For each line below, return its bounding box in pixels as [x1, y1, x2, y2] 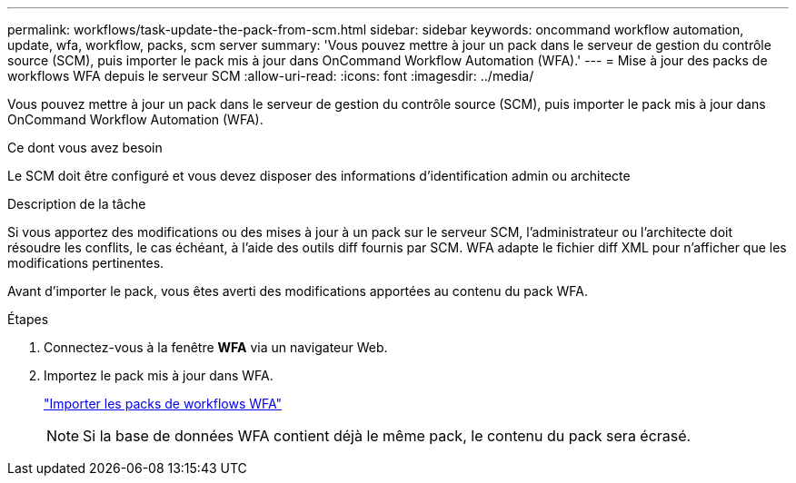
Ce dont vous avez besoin [7, 140, 163, 155]
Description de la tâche [7, 196, 146, 212]
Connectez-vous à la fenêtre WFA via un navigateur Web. [44, 340, 388, 355]
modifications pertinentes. [7, 255, 164, 271]
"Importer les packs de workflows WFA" [44, 396, 283, 411]
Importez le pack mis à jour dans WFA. [44, 368, 274, 383]
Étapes [7, 311, 49, 327]
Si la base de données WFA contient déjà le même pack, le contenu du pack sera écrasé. [83, 427, 692, 445]
